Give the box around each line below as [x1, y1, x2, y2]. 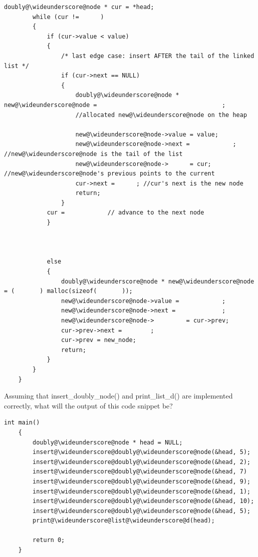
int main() [4, 419, 40, 426]
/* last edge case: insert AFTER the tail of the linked [61, 52, 255, 59]
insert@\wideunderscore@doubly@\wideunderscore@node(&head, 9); [32, 477, 251, 485]
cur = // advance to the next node [46, 209, 204, 216]
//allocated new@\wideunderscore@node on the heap [75, 111, 247, 118]
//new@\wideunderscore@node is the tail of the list [4, 150, 183, 157]
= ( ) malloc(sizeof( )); [4, 287, 133, 295]
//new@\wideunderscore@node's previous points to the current [4, 170, 215, 177]
